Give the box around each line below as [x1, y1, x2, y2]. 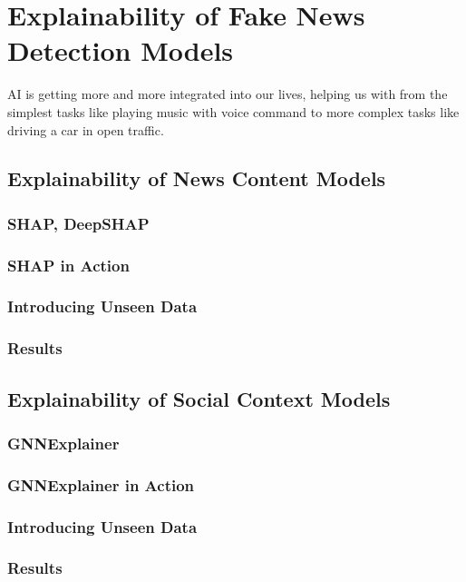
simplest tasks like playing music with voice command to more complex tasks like [7, 102, 460, 121]
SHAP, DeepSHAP [7, 212, 150, 234]
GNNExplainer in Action [7, 473, 195, 496]
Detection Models [7, 32, 234, 69]
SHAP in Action [7, 253, 130, 276]
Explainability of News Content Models [7, 164, 386, 192]
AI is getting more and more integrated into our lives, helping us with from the [7, 84, 448, 104]
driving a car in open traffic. [7, 120, 164, 139]
